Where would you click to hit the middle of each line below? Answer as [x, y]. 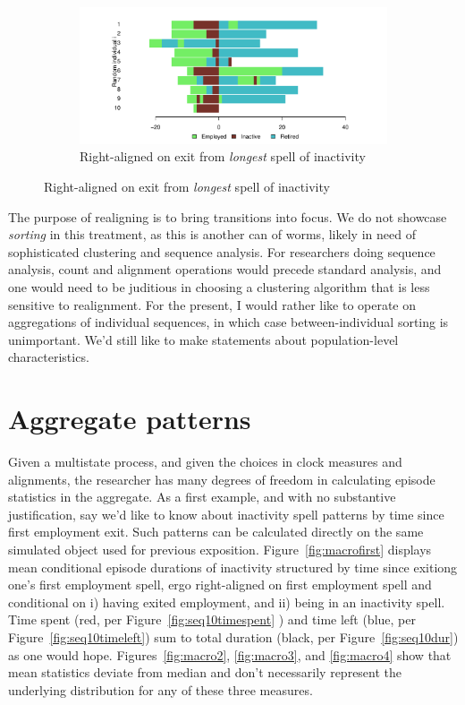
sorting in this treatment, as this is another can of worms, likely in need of [212, 234]
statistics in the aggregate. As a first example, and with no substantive [202, 497]
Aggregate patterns [130, 419]
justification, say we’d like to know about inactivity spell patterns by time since [226, 514]
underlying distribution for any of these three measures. [161, 689]
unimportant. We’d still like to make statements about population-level [203, 339]
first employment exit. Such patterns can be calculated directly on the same [216, 532]
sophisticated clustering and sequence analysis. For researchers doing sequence [222, 251]
